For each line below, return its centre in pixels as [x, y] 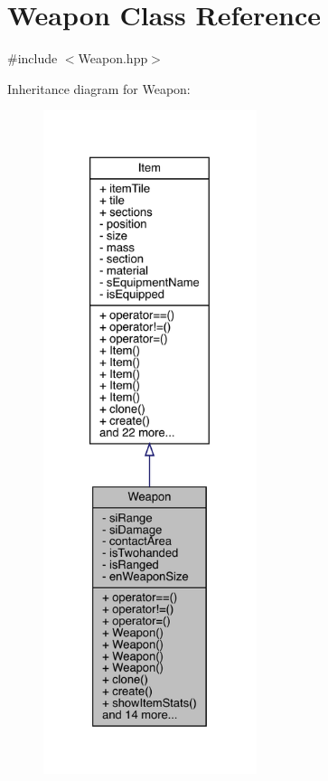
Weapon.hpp [113, 58]
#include [33, 58]
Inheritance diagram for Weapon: [99, 88]
